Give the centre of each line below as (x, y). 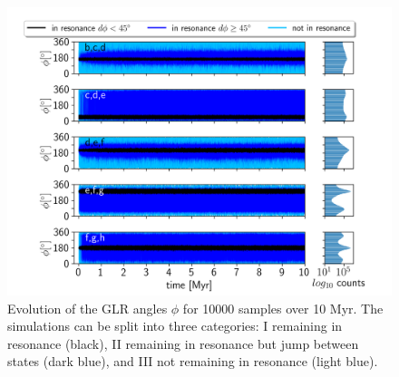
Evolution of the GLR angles (88, 308)
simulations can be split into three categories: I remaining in (175, 326)
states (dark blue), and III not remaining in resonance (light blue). (193, 361)
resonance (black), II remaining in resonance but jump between (183, 343)
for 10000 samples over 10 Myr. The (283, 308)
